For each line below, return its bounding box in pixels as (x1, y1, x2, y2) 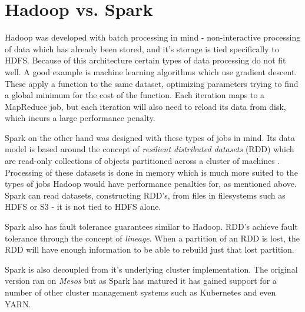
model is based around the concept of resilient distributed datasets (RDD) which (5, 143, 294, 155)
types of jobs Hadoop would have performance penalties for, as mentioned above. (5, 177, 297, 190)
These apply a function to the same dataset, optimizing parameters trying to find (5, 77, 299, 89)
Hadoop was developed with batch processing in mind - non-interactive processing (5, 31, 301, 43)
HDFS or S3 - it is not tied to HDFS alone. (5, 200, 161, 213)
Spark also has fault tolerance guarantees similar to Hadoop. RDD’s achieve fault (5, 220, 298, 233)
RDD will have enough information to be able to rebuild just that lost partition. (5, 243, 294, 256)
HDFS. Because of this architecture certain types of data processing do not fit (5, 54, 286, 66)
